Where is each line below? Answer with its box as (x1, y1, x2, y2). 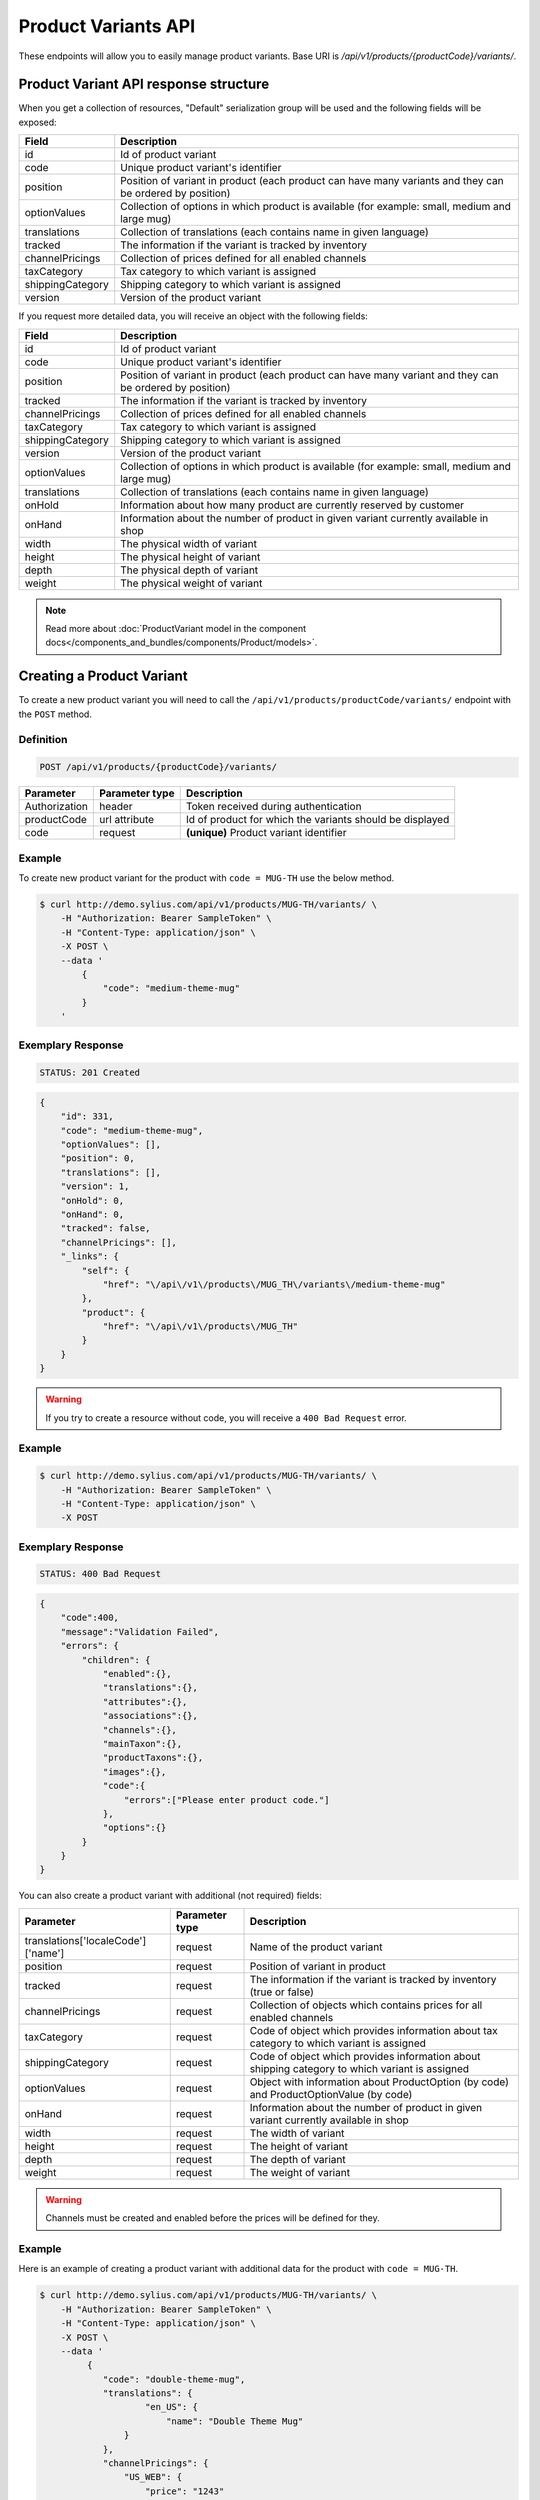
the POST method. (18, 708, 92, 720)
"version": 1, (60, 1181, 130, 1192)
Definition (18, 733, 68, 747)
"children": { (81, 1654, 151, 1665)
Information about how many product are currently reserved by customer (120, 498, 465, 512)
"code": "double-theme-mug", (102, 2373, 246, 2385)
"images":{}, (102, 1766, 167, 1777)
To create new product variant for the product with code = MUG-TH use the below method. (18, 871, 395, 884)
